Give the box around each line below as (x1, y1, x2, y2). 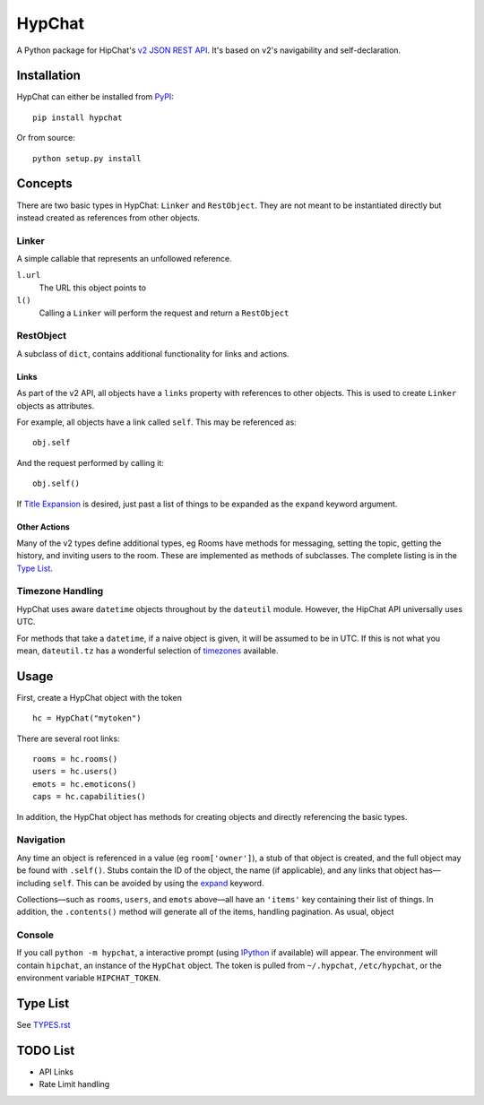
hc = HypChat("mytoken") (32, 713, 142, 723)
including (16, 877, 51, 888)
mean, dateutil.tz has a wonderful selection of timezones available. (16, 645, 279, 656)
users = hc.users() (32, 766, 118, 777)
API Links (39, 1066, 73, 1077)
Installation (16, 68, 81, 83)
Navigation (16, 833, 66, 846)
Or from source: (16, 133, 76, 143)
